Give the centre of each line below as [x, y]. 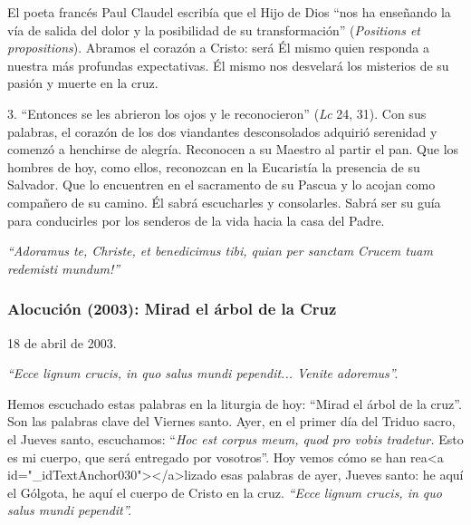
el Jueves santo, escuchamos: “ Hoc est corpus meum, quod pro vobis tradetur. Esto [235, 438]
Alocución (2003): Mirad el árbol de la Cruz [172, 309]
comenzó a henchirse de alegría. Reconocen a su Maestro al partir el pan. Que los [233, 149]
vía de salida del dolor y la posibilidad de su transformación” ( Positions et [214, 29]
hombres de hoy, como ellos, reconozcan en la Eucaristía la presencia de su [214, 166]
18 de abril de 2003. [62, 342]
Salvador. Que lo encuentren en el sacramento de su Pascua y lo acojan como [221, 185]
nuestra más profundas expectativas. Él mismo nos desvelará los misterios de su [228, 65]
